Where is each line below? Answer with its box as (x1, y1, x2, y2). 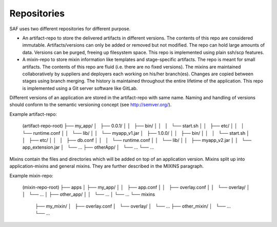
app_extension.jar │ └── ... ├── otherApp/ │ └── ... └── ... (22, 144, 154, 151)
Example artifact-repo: (9, 111, 57, 117)
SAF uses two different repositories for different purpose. (9, 26, 131, 32)
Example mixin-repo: (9, 172, 53, 179)
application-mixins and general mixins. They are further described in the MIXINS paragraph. (9, 163, 204, 169)
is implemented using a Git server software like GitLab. (22, 85, 138, 91)
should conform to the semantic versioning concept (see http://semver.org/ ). (9, 101, 172, 108)
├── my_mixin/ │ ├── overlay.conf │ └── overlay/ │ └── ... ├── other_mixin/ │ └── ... (35, 203, 231, 209)
